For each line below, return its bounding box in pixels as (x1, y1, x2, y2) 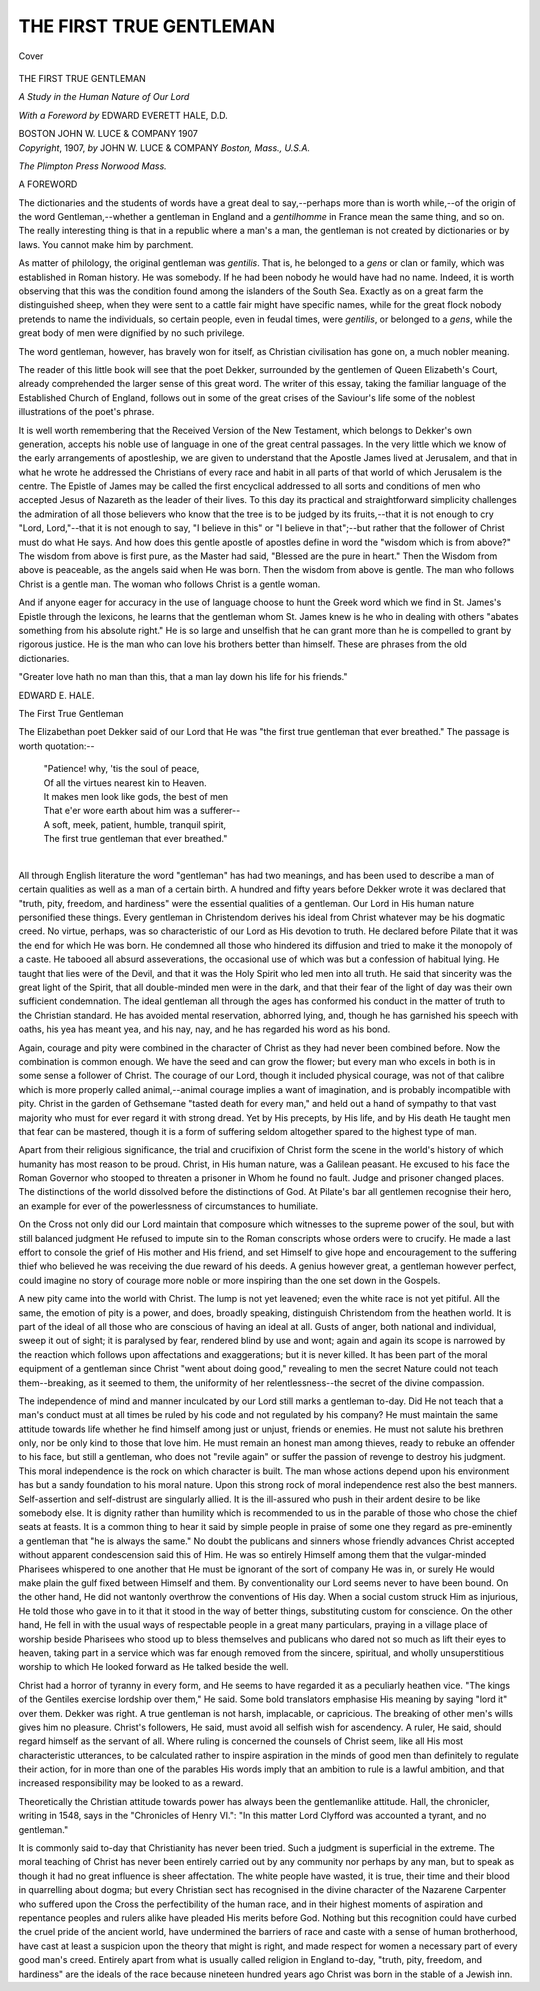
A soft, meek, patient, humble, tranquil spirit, (43, 818, 227, 830)
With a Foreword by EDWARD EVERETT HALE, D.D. (18, 109, 229, 121)
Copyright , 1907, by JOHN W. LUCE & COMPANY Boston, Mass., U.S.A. (18, 141, 310, 154)
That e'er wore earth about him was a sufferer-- (43, 805, 241, 817)
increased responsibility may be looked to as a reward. (18, 1777, 244, 1789)
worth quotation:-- (18, 740, 95, 752)
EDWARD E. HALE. (18, 689, 95, 701)
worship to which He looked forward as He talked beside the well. (18, 1661, 289, 1673)
